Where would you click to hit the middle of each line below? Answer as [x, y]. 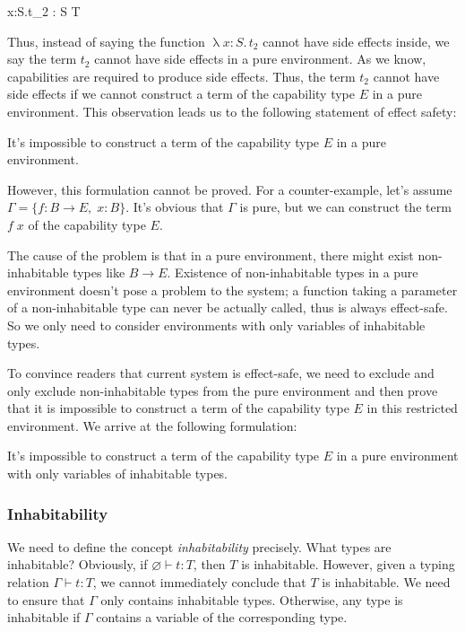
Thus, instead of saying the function [106, 41]
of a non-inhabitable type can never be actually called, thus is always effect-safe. [228, 307]
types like [99, 272]
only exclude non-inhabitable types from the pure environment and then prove [223, 390]
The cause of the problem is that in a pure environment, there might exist [211, 255]
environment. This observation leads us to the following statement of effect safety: [232, 111]
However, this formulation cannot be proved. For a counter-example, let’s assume [230, 189]
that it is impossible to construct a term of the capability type [178, 408]
